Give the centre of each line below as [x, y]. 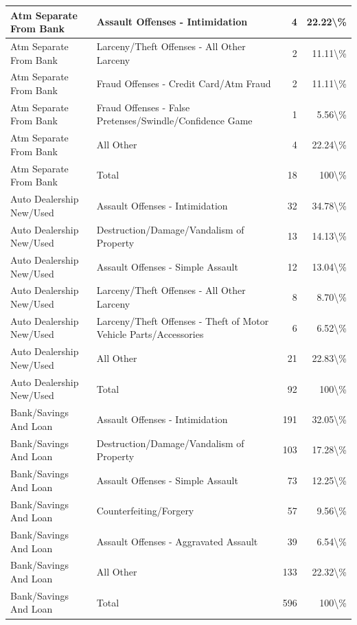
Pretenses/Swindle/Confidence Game [174, 121]
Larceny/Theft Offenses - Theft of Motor [183, 320]
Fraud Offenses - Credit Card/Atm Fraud [184, 83]
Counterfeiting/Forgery [145, 511]
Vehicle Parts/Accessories [150, 334]
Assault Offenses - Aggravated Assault [177, 541]
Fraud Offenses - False [143, 107]
